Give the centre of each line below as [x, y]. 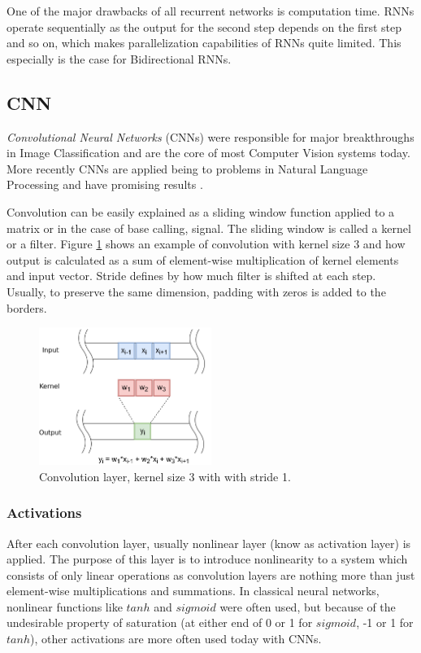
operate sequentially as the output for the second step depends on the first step [204, 26]
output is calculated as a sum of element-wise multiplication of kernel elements [203, 259]
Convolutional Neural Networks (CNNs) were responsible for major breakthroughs [210, 136]
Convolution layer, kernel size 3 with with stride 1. [165, 476]
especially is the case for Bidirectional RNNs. [119, 58]
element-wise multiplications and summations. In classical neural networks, [193, 591]
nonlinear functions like [65, 606]
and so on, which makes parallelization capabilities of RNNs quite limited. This [204, 43]
